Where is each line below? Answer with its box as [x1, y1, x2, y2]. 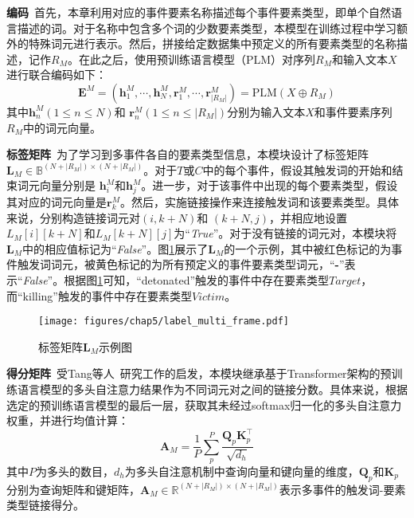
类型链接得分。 [6, 496, 84, 513]
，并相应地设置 [269, 209, 348, 226]
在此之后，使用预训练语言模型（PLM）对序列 [78, 50, 316, 67]
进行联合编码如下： [6, 66, 107, 83]
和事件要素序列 [314, 103, 393, 120]
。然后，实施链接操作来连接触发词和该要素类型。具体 [119, 194, 399, 210]
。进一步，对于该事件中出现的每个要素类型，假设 [141, 177, 398, 194]
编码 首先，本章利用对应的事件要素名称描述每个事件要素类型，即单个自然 [6, 4, 391, 20]
